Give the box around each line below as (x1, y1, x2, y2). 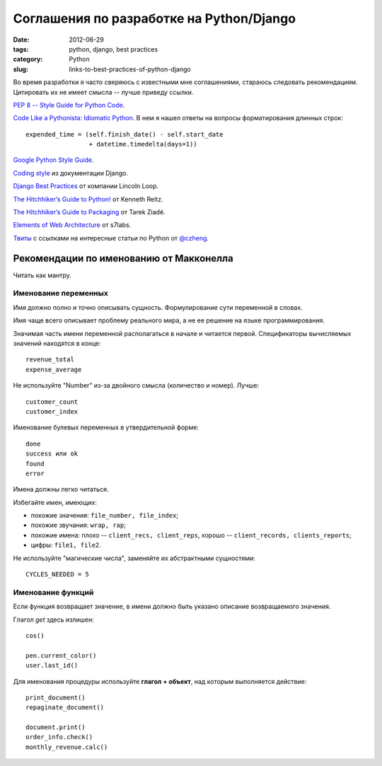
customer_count (25, 397, 79, 406)
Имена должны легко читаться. (13, 485, 109, 494)
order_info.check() (25, 733, 93, 741)
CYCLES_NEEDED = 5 (25, 570, 90, 579)
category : (13, 55, 43, 64)
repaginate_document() (25, 704, 105, 712)
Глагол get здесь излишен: (13, 615, 95, 624)
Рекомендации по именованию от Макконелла (13, 252, 233, 265)
